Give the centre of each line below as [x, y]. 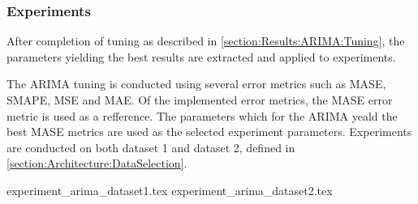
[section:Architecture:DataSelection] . [97, 163]
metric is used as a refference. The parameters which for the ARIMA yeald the [202, 115]
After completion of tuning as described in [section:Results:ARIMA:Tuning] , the [206, 41]
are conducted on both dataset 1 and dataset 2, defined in [151, 147]
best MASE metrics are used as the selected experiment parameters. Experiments [209, 132]
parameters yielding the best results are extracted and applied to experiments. [201, 56]
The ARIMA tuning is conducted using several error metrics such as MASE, [196, 84]
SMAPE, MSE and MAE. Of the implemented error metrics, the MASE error [200, 100]
